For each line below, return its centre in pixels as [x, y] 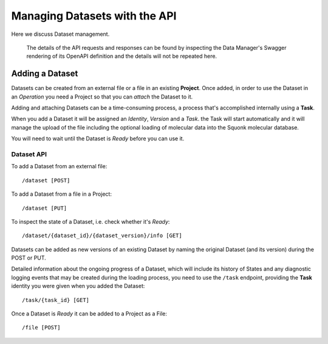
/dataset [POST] [46, 180]
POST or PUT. [29, 258]
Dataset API [29, 154]
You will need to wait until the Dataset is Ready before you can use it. [98, 139]
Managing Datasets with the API [94, 16]
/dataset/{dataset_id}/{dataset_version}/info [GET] [102, 236]
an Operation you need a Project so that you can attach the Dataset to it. [102, 97]
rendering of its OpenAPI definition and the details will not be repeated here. [122, 56]
